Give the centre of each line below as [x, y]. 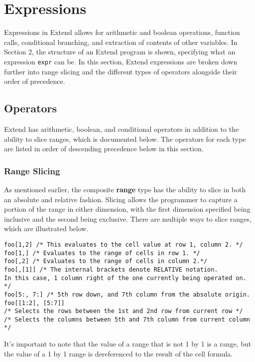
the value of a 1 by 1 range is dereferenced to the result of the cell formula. [119, 353]
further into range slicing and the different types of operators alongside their [121, 71]
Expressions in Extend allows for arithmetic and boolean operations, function [122, 32]
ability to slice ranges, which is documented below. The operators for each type [125, 139]
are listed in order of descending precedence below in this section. [104, 149]
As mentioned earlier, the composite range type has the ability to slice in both [125, 189]
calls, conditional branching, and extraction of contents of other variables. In [121, 42]
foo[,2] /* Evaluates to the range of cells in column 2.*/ [106, 261]
